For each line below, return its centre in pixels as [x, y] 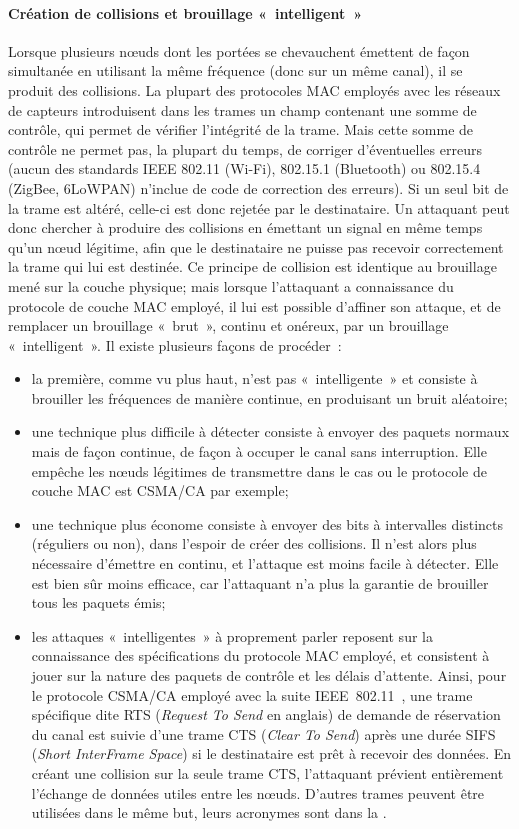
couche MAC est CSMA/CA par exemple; [160, 490]
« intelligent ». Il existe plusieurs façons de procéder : [175, 344]
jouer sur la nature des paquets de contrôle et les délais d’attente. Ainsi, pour [269, 675]
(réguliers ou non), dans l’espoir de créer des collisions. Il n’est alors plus [254, 543]
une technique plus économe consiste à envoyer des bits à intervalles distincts [267, 523]
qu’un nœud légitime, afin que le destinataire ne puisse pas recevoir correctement [256, 246]
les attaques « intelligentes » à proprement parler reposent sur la [232, 635]
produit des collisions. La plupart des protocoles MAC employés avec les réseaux [254, 89]
